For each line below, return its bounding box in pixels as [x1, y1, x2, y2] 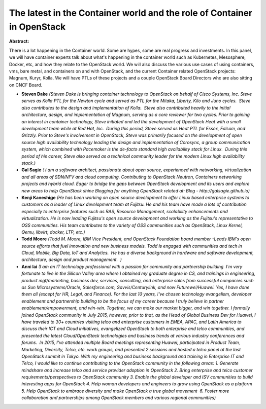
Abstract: [9, 38, 29, 44]
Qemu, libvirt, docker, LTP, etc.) [21, 229, 86, 235]
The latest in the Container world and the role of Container [9, 7, 253, 18]
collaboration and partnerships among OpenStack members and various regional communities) [21, 395, 216, 401]
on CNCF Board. [9, 82, 43, 88]
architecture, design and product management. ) [21, 257, 122, 262]
